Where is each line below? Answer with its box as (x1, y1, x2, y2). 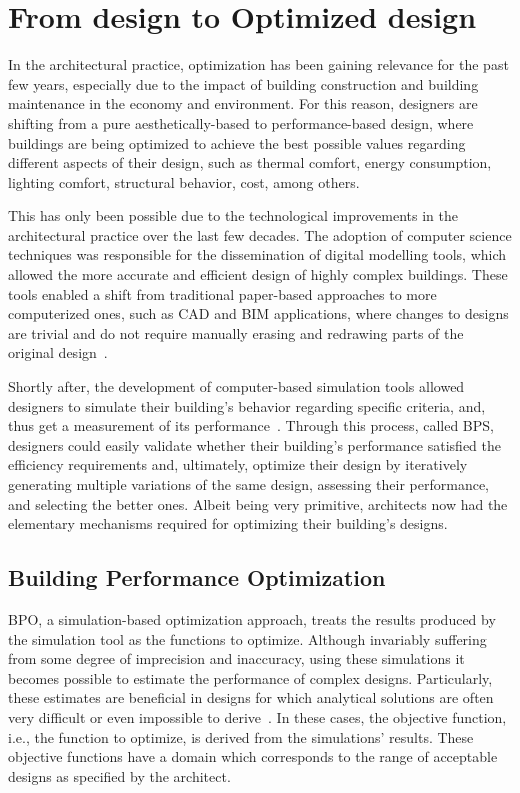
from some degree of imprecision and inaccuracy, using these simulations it (8, 648, 465, 669)
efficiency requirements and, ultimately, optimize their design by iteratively (8, 454, 468, 475)
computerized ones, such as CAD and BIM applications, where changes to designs (8, 303, 509, 324)
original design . (8, 342, 108, 363)
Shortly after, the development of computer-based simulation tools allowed (8, 376, 465, 397)
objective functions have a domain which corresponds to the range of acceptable (8, 746, 498, 767)
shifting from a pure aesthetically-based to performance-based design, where (8, 112, 474, 133)
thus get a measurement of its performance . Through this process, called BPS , (8, 415, 494, 436)
